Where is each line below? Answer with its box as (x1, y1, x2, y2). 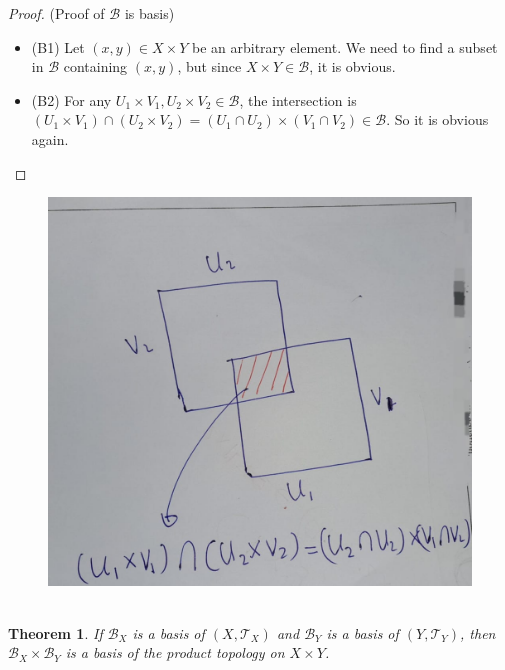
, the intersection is (239, 89, 357, 110)
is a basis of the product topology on (65, 642, 285, 663)
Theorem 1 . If (8, 622, 103, 643)
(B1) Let (31, 36, 85, 57)
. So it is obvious (386, 109, 489, 130)
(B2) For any (31, 89, 112, 110)
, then (460, 622, 496, 643)
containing (63, 56, 128, 77)
